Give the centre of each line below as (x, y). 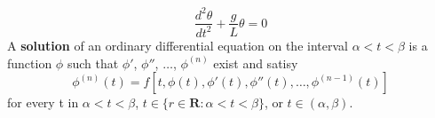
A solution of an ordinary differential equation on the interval (178, 45)
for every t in (43, 102)
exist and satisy (256, 63)
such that (93, 63)
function (30, 63)
